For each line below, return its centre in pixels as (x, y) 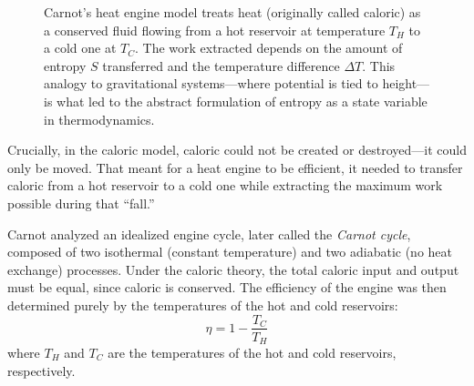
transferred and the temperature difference (221, 65)
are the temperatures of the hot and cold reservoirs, (252, 353)
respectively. (41, 370)
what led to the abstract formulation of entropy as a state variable (242, 101)
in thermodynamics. (99, 119)
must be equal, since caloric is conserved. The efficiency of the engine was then (227, 287)
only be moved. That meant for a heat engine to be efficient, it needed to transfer (235, 167)
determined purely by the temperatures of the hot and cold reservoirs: (203, 305)
